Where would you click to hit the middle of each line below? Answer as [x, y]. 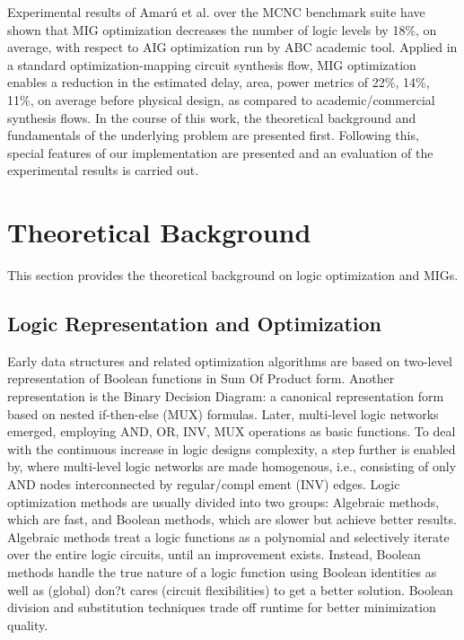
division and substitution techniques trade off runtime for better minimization [222, 607]
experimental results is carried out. [103, 170]
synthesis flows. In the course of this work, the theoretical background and [212, 117]
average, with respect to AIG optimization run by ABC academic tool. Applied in [232, 47]
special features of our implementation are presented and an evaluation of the [220, 152]
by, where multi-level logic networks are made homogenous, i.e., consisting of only [232, 466]
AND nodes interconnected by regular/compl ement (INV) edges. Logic [204, 484]
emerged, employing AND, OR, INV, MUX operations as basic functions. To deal [232, 431]
